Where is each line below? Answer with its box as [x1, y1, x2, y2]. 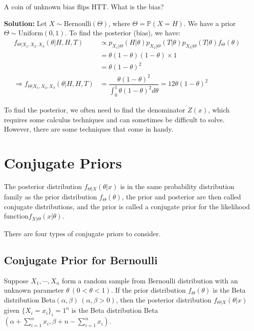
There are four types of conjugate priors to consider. [4, 228, 161, 238]
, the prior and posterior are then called [121, 192, 241, 202]
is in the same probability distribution [120, 181, 234, 191]
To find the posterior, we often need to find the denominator [4, 104, 185, 114]
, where [108, 18, 130, 28]
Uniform [18, 30, 43, 37]
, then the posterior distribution [115, 294, 212, 304]
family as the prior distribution [4, 192, 97, 202]
